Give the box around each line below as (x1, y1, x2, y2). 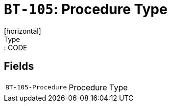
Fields (4, 60, 34, 73)
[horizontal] (4, 26, 41, 35)
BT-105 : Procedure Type (4, 1, 168, 18)
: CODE (4, 43, 27, 52)
